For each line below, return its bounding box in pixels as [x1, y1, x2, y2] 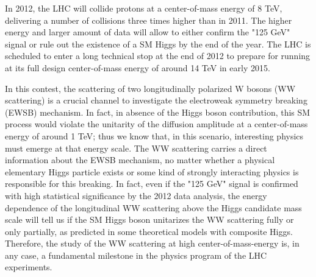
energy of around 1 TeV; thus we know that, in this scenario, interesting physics [5, 129, 304, 142]
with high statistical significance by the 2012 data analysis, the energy [5, 189, 267, 202]
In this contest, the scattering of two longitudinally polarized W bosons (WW [5, 82, 296, 94]
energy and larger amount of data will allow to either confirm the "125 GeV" [5, 26, 290, 38]
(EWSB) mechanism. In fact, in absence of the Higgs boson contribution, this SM [5, 105, 311, 118]
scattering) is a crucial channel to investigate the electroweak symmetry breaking [5, 94, 307, 107]
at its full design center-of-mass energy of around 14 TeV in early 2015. [5, 61, 270, 74]
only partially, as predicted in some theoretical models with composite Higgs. [5, 225, 293, 237]
